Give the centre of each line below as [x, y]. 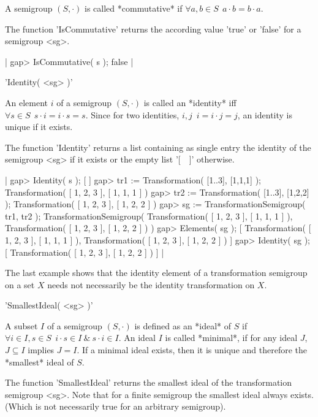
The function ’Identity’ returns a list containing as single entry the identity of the [158, 147]
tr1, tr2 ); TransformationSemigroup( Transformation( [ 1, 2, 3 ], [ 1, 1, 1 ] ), [149, 216]
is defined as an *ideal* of [183, 325]
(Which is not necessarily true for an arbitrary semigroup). [115, 406]
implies [41, 350]
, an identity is [265, 114]
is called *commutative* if [134, 8]
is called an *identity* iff [190, 102]
